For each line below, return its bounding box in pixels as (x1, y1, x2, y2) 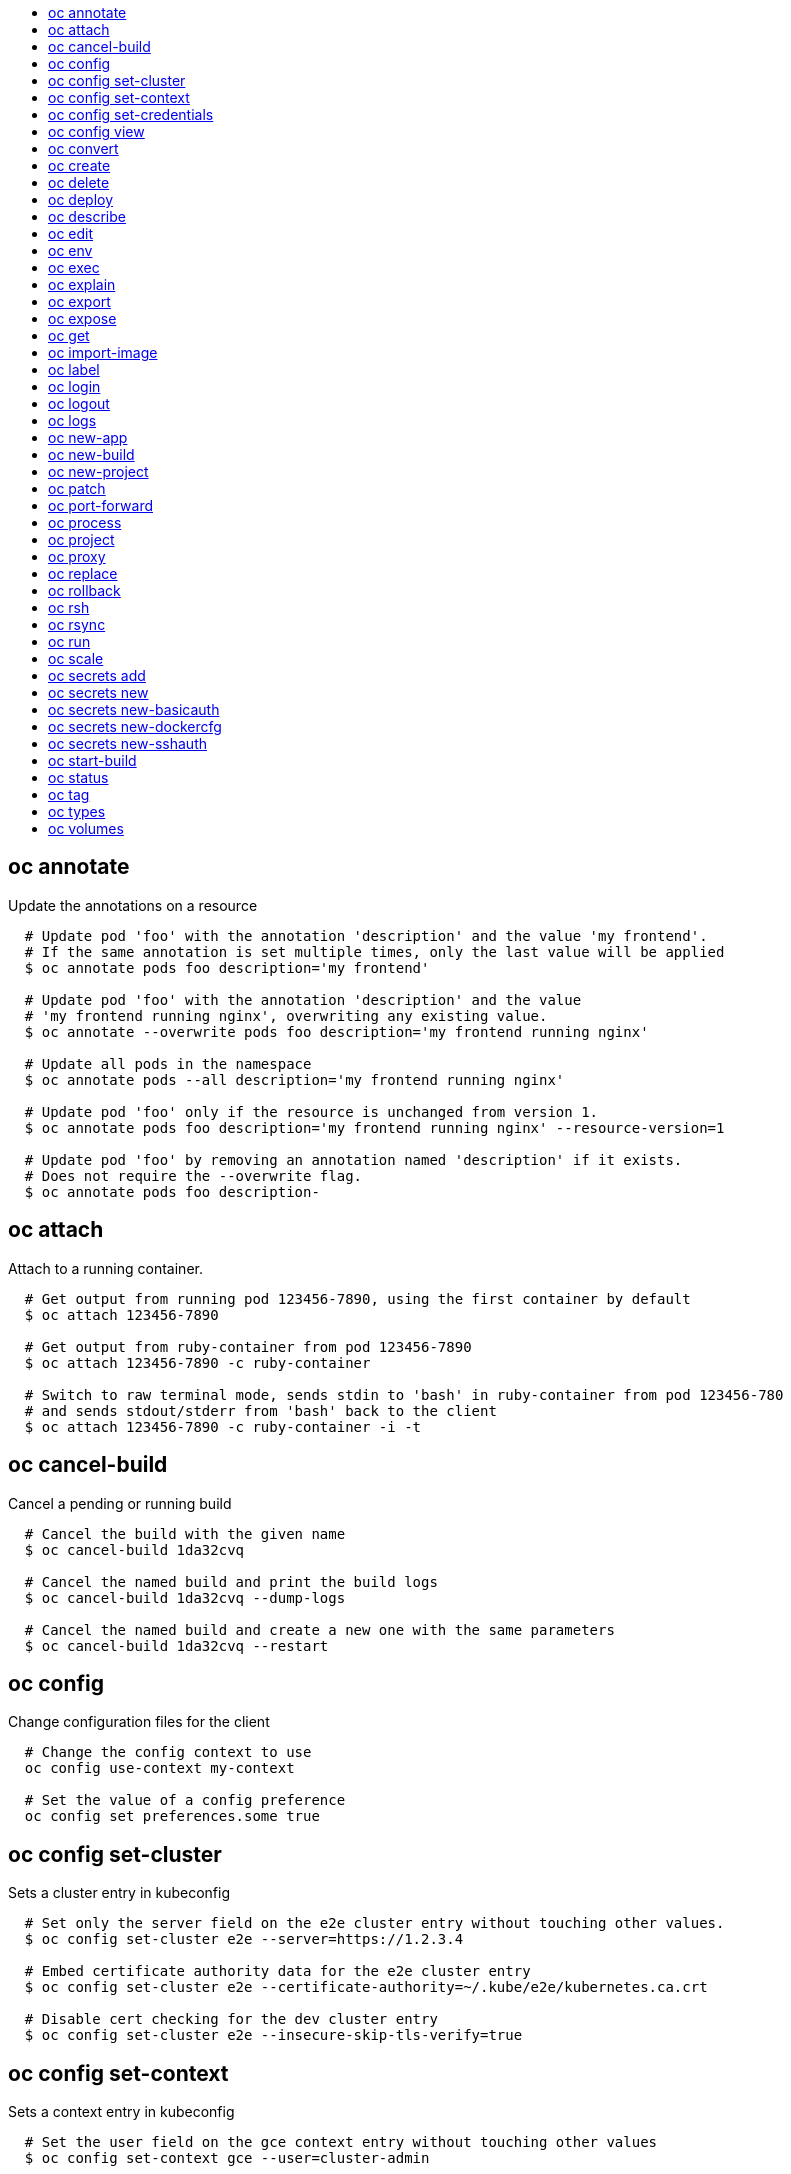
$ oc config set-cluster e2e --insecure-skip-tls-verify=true (24, 2027, 523, 2044)
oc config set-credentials (48, 106, 214, 123)
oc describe (48, 208, 126, 225)
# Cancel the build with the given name (24, 1525, 346, 1542)
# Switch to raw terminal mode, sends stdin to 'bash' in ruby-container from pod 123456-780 (24, 1386, 784, 1403)
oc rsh (48, 599, 90, 616)
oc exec (48, 259, 100, 276)
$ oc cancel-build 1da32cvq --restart (24, 1637, 329, 1654)
